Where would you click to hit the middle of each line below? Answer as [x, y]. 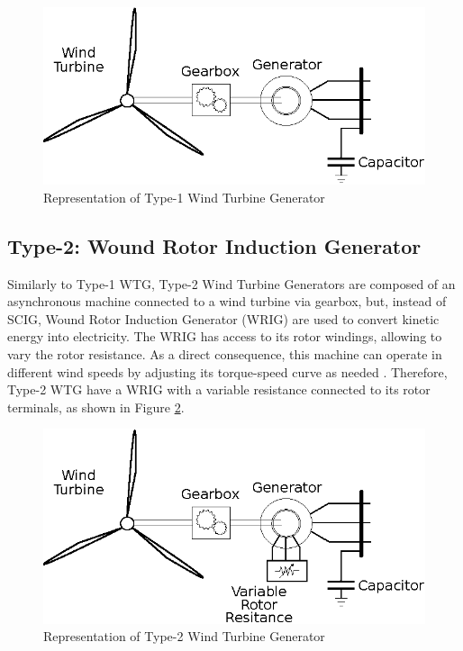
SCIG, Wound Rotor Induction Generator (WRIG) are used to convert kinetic [223, 318]
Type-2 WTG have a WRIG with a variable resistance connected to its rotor [219, 389]
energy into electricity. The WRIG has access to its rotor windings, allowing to [225, 336]
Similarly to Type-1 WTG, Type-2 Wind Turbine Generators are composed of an [231, 283]
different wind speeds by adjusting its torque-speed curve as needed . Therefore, [227, 371]
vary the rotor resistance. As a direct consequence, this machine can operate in [225, 354]
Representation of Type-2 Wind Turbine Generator [184, 636]
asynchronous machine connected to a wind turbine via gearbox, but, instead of [227, 301]
